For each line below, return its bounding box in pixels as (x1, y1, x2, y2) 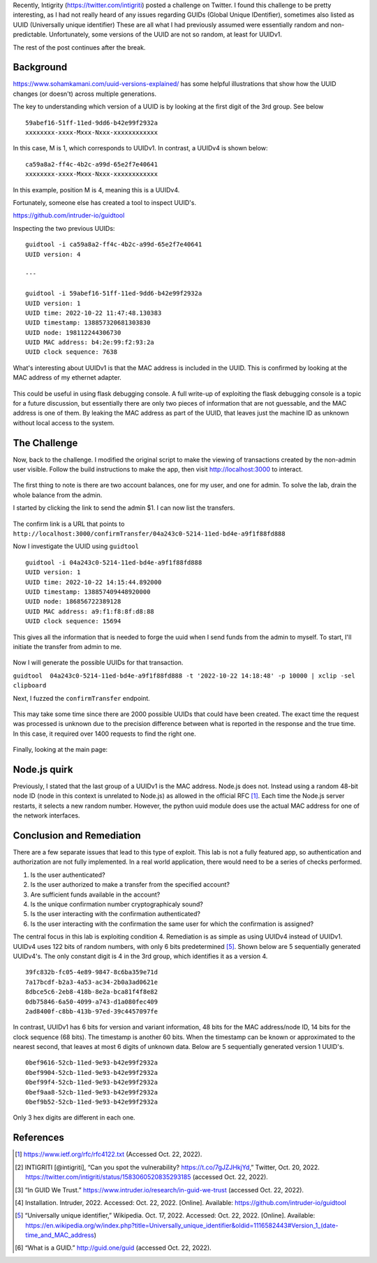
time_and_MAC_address (25, 1231, 94, 1239)
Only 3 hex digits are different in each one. (13, 1113, 135, 1122)
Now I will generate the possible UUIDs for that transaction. (13, 658, 184, 667)
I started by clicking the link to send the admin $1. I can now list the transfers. (13, 504, 235, 512)
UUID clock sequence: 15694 (25, 618, 121, 625)
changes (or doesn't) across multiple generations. (13, 90, 157, 98)
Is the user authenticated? (30, 871, 105, 879)
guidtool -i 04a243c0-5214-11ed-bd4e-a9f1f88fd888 (25, 558, 202, 566)
